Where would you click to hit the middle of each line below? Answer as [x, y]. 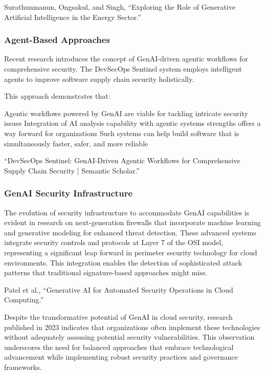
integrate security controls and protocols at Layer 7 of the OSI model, [114, 242]
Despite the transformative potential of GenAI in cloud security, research [118, 316]
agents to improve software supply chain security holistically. [99, 79]
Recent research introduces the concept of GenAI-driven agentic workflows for [126, 59]
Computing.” [24, 300]
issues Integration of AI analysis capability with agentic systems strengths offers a [132, 123]
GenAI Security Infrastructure [69, 193]
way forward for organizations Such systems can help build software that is [122, 133]
